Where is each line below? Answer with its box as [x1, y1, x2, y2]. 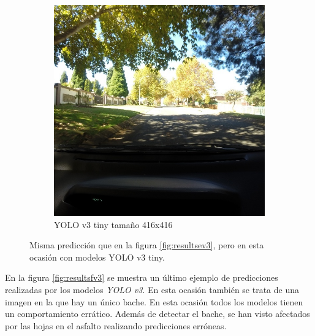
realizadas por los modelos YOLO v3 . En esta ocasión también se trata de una [5, 283, 300, 296]
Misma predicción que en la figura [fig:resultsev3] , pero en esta [29, 239, 264, 251]
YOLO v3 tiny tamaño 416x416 [54, 218, 173, 231]
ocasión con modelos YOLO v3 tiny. [29, 250, 165, 263]
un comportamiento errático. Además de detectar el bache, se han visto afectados [5, 307, 310, 320]
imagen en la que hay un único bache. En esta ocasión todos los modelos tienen [5, 295, 303, 308]
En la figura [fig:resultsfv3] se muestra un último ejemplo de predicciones [5, 271, 278, 284]
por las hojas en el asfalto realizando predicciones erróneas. [5, 319, 227, 332]
